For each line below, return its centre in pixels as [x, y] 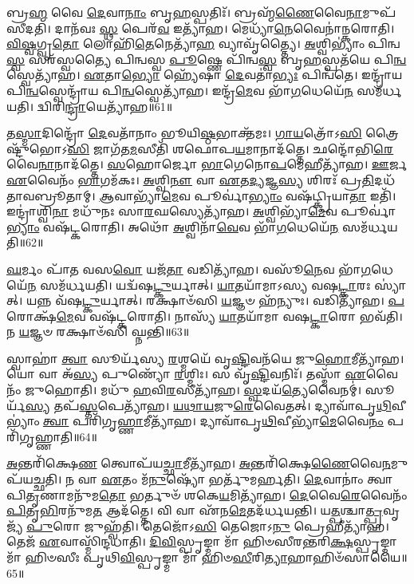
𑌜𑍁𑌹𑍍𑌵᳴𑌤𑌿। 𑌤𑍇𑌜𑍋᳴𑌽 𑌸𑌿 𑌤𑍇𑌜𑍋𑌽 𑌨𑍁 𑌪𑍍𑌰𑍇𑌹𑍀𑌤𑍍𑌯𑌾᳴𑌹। [237, 525]
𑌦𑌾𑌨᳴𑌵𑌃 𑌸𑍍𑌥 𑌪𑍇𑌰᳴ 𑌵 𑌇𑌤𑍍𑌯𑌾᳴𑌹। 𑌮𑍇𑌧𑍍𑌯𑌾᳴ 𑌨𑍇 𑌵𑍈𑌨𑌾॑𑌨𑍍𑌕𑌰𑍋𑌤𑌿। [225, 28]
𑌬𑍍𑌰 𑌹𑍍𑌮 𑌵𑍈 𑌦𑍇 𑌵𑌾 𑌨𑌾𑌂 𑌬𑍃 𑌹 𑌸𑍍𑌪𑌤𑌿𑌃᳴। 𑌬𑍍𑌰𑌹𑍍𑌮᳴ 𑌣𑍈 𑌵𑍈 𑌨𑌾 [185, 12]
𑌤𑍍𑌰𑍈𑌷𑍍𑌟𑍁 [382, 133]
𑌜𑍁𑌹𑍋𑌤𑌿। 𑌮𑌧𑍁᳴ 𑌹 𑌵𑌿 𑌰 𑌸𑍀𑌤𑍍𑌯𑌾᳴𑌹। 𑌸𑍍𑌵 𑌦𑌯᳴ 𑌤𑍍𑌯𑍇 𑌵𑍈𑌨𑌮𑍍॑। [193, 390]
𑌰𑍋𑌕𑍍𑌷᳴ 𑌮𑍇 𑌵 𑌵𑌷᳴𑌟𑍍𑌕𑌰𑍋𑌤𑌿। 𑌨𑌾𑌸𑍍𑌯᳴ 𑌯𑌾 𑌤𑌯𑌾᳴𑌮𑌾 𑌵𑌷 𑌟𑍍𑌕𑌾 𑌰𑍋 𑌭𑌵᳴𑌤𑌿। [205, 316]
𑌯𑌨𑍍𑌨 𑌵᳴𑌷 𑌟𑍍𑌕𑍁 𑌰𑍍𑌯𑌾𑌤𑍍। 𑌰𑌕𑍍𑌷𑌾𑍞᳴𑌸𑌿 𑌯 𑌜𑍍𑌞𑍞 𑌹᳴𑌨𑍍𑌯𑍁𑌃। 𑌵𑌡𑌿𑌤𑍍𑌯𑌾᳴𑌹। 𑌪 [215, 300]
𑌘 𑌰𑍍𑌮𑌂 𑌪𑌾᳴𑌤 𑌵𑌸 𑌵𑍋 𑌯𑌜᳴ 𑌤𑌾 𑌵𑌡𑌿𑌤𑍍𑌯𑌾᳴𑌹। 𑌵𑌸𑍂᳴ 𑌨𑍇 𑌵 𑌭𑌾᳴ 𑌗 [189, 268]
